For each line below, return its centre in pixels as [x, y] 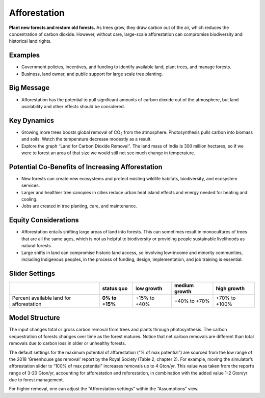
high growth [230, 288]
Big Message [29, 88]
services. [31, 185]
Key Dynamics [32, 120]
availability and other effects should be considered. [73, 106]
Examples [25, 55]
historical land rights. [30, 41]
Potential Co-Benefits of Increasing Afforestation [86, 167]
